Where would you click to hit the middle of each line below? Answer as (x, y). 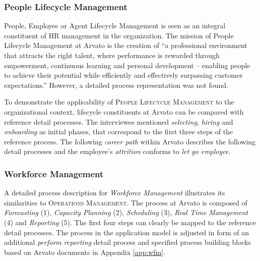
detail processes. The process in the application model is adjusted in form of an (126, 232)
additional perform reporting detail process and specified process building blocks (128, 242)
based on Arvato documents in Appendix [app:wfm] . (85, 252)
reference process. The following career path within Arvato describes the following (130, 141)
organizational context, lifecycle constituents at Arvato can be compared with (124, 111)
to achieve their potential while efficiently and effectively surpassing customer (123, 75)
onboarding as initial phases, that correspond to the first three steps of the (119, 132)
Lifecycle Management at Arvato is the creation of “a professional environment (126, 45)
